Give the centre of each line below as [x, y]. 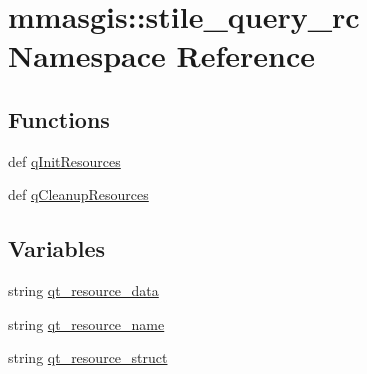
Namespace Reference [161, 55]
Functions [59, 118]
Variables [57, 248]
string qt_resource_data [83, 290]
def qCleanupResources [78, 194]
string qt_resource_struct [88, 357]
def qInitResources [64, 160]
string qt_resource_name [86, 323]
